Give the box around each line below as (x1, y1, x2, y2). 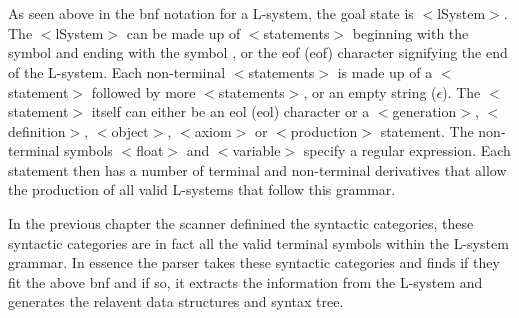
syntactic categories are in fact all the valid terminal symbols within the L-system (8, 232, 509, 253)
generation (392, 101, 457, 122)
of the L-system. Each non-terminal (8, 61, 226, 82)
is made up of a (337, 61, 433, 82)
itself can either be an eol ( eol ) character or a (91, 101, 370, 122)
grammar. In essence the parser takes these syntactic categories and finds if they (8, 252, 500, 273)
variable (232, 140, 281, 161)
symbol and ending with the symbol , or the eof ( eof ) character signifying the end (8, 42, 508, 63)
